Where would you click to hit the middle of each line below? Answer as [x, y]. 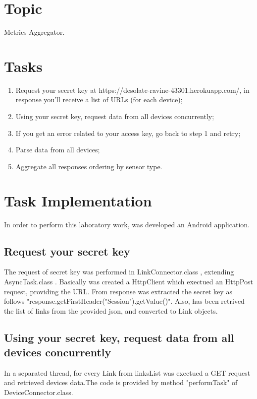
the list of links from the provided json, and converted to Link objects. [111, 310]
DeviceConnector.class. [39, 392]
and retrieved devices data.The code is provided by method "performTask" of [121, 382]
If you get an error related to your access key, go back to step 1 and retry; [128, 133]
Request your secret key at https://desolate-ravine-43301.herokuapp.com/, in [132, 90]
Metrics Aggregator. [34, 32]
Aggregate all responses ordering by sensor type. [89, 166]
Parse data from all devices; [58, 150]
